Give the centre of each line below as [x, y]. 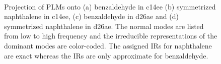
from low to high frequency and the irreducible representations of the [111, 36]
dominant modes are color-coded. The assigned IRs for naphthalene [108, 45]
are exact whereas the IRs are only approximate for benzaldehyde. [106, 55]
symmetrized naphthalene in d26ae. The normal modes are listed [104, 26]
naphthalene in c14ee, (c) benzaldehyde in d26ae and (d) [91, 16]
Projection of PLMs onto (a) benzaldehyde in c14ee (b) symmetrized [110, 6]
